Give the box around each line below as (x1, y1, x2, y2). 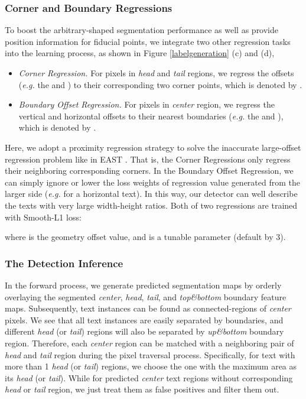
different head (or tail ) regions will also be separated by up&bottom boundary (5, 325, 284, 338)
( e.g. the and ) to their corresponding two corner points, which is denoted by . (18, 78, 302, 90)
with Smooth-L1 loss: (5, 210, 82, 223)
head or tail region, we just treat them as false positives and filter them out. (5, 383, 279, 395)
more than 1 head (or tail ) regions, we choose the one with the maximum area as (5, 360, 297, 372)
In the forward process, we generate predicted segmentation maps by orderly (5, 278, 282, 291)
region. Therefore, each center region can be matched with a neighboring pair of (5, 336, 294, 349)
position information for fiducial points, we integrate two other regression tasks (5, 35, 291, 47)
